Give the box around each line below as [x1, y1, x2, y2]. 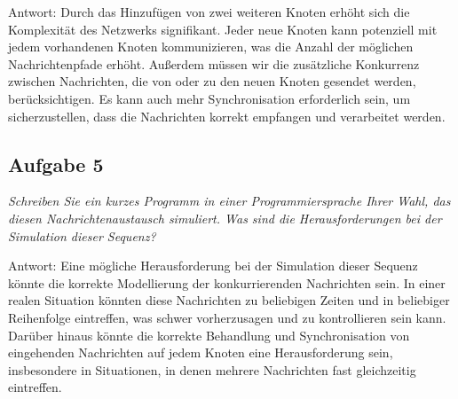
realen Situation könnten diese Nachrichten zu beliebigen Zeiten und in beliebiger [8, 291, 450, 309]
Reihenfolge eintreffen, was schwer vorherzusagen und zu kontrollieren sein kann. [8, 308, 446, 326]
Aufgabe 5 [8, 150, 104, 177]
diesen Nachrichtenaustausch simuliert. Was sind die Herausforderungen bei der [8, 208, 442, 227]
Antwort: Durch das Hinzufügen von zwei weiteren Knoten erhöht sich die [8, 3, 410, 20]
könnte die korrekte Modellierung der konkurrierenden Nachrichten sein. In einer [8, 273, 446, 292]
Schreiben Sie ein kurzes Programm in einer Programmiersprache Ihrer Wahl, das [8, 192, 451, 210]
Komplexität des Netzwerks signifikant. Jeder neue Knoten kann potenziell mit [8, 20, 438, 38]
